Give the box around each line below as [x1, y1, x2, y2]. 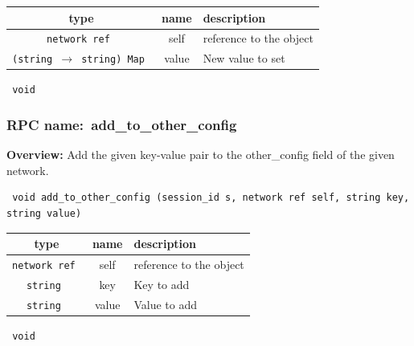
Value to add [133, 295, 198, 312]
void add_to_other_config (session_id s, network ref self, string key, [12, 192, 410, 204]
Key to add [133, 275, 190, 292]
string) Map [81, 54, 145, 66]
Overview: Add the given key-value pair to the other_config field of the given [6, 146, 395, 163]
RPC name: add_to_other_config [6, 114, 237, 134]
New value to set [203, 50, 285, 67]
